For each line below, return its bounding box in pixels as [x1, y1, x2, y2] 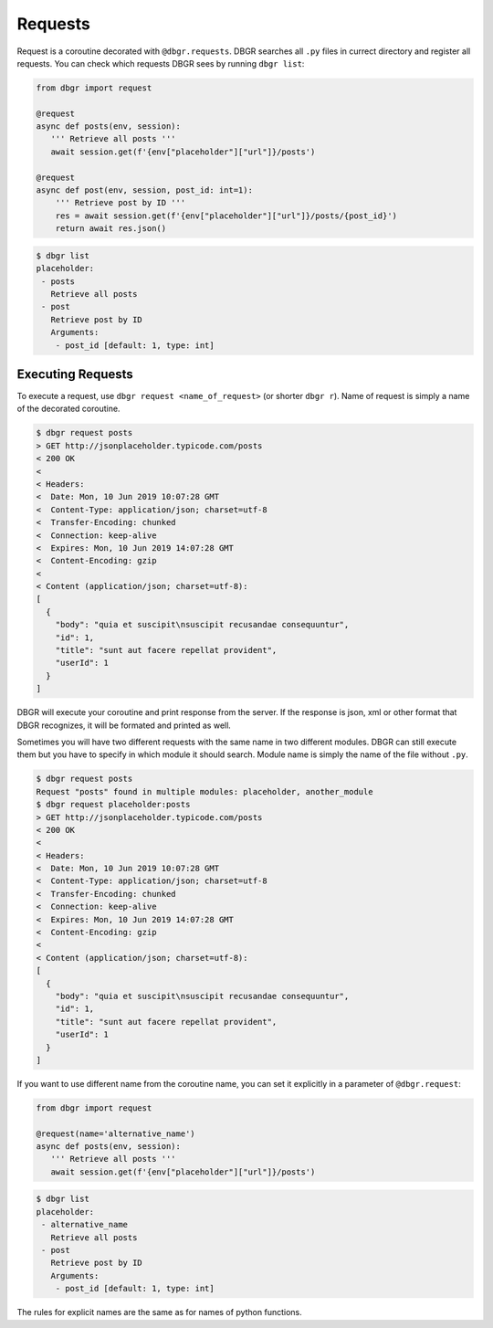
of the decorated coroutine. [16, 403, 121, 415]
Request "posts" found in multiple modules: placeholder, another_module [36, 786, 373, 796]
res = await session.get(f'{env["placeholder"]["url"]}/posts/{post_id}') [55, 210, 397, 221]
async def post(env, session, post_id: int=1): [36, 185, 253, 195]
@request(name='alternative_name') [36, 1128, 195, 1139]
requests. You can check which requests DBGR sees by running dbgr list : [16, 58, 305, 69]
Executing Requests [16, 366, 134, 382]
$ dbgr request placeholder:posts [36, 799, 191, 810]
